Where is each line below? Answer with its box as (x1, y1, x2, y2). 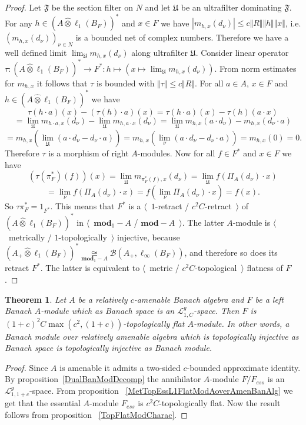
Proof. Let (5, 1, 41, 13)
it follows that (36, 76, 88, 89)
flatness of (247, 262, 283, 274)
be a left (255, 293, 284, 305)
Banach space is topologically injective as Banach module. (5, 342, 212, 354)
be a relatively (78, 293, 128, 305)
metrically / (8, 230, 52, 243)
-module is (232, 216, 271, 228)
